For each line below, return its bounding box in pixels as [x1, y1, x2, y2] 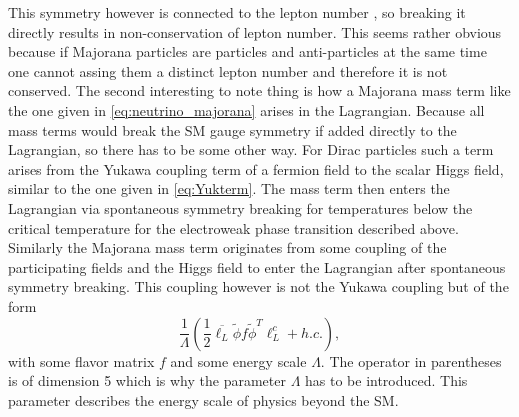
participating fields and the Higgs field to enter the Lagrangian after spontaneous [8, 256, 506, 277]
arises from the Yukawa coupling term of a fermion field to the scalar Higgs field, [8, 158, 504, 179]
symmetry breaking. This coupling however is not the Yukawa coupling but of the [8, 276, 509, 297]
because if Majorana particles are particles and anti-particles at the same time [8, 41, 487, 62]
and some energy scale [170, 350, 307, 371]
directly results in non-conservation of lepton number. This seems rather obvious [8, 21, 502, 42]
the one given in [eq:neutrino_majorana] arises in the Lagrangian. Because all [8, 99, 485, 120]
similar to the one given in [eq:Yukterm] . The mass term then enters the [8, 178, 450, 199]
